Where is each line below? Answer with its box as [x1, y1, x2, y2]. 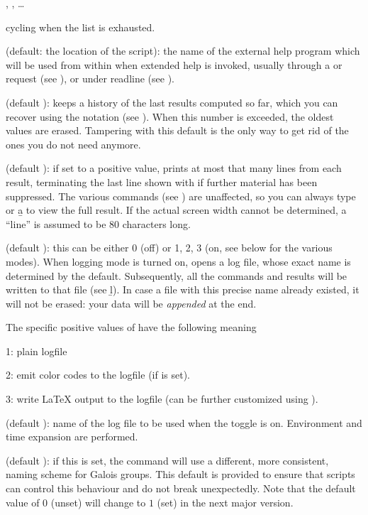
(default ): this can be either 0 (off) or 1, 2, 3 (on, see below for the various [6, 240, 333, 255]
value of [6, 494, 40, 509]
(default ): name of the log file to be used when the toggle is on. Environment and [6, 415, 362, 430]
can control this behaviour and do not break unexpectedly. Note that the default [6, 481, 356, 496]
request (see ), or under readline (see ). [6, 71, 174, 86]
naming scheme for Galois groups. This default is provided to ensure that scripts [6, 467, 355, 482]
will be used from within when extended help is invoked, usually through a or [6, 57, 342, 72]
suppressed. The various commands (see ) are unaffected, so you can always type [6, 188, 356, 203]
